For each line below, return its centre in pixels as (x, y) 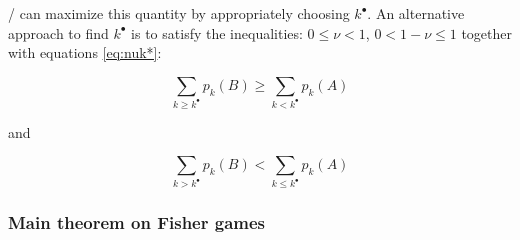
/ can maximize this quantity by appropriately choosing (179, 13)
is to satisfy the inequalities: (217, 32)
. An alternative (416, 13)
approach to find (58, 32)
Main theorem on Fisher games (137, 222)
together (486, 32)
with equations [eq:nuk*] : (85, 52)
